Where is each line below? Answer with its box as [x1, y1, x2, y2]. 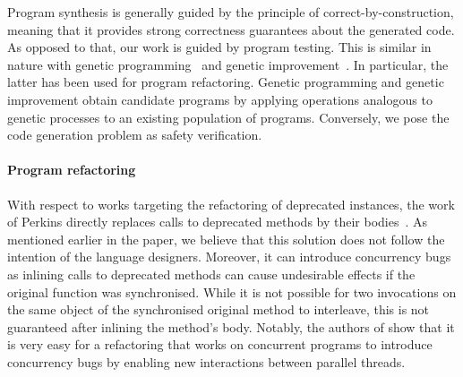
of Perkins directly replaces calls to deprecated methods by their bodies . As [7, 212, 428, 231]
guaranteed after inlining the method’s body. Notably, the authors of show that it [7, 317, 455, 336]
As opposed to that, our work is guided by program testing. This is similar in [7, 38, 432, 56]
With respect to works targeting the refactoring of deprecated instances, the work [7, 194, 455, 213]
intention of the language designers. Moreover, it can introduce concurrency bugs [7, 247, 451, 266]
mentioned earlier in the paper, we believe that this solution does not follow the [7, 229, 445, 248]
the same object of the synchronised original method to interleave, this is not [7, 300, 430, 319]
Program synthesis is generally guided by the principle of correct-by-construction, [7, 3, 454, 21]
